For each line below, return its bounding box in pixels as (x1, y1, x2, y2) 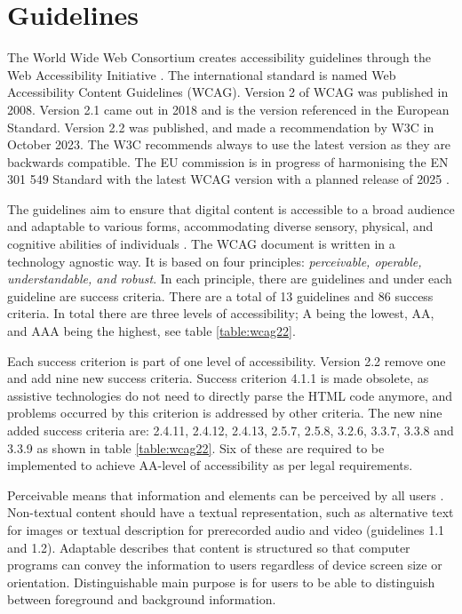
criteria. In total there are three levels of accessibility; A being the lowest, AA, (7, 304, 434, 323)
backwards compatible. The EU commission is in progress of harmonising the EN (7, 152, 449, 171)
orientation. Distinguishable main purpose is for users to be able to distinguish (7, 572, 435, 591)
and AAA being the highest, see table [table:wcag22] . (7, 322, 296, 340)
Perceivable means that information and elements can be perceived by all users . (7, 485, 444, 504)
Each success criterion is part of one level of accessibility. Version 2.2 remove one (7, 351, 446, 370)
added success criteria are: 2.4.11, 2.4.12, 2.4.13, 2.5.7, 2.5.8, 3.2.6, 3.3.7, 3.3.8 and (7, 421, 454, 439)
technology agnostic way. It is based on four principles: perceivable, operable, (7, 251, 422, 270)
